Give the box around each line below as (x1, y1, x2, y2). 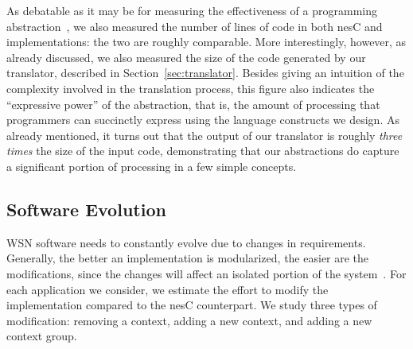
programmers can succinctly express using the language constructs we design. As (6, 111, 399, 128)
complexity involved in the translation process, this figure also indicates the (6, 79, 375, 96)
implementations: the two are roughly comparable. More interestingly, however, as (6, 33, 407, 50)
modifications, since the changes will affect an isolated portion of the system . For (6, 265, 407, 281)
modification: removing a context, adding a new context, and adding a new (6, 312, 372, 328)
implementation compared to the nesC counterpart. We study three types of (6, 297, 377, 313)
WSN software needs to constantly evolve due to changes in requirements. (6, 234, 366, 250)
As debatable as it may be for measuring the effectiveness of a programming (6, 2, 377, 18)
